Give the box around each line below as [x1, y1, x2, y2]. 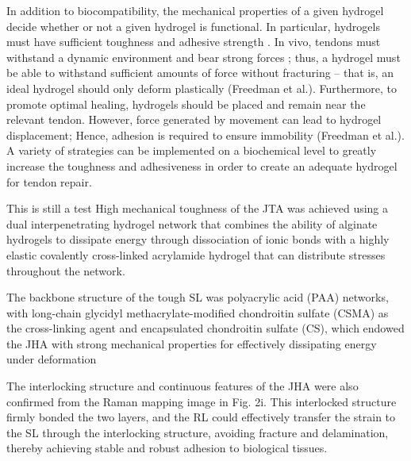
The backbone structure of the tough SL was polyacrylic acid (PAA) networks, [6, 289, 389, 305]
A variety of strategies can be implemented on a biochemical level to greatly [6, 142, 377, 159]
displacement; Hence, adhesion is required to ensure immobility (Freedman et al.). [6, 126, 405, 143]
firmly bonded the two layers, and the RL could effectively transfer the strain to [6, 409, 396, 425]
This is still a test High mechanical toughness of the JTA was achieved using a [6, 200, 389, 217]
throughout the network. [6, 262, 125, 279]
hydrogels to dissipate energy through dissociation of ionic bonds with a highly [6, 231, 390, 248]
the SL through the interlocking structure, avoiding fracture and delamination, [6, 424, 389, 440]
